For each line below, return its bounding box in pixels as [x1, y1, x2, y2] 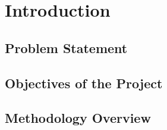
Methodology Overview [5, 109, 151, 127]
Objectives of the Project [5, 73, 163, 92]
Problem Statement [5, 38, 128, 57]
